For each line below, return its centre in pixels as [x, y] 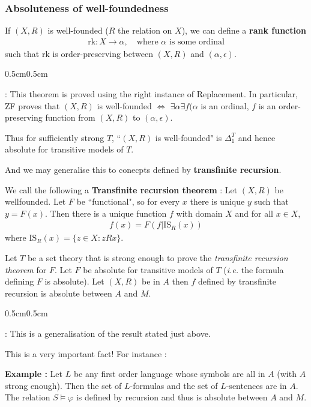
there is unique [217, 201]
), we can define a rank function [244, 30]
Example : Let [34, 374]
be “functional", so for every [128, 201]
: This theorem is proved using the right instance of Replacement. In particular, [151, 94]
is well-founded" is [189, 137]
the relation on [145, 30]
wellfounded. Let [35, 201]
